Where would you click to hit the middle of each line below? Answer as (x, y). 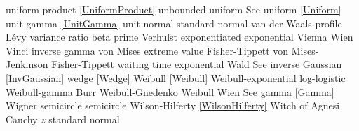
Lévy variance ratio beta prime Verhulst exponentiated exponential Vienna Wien (179, 37)
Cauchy (22, 119)
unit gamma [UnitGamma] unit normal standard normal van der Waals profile (174, 23)
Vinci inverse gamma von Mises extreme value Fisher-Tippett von (147, 50)
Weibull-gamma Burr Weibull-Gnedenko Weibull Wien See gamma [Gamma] (170, 91)
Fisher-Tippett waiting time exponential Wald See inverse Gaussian (197, 64)
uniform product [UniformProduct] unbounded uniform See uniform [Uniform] (174, 9)
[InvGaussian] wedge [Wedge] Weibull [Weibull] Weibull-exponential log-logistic (176, 77)
